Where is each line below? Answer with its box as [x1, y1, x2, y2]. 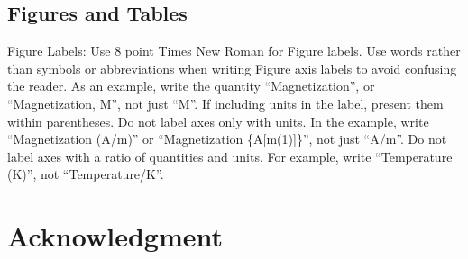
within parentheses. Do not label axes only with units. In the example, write [7, 112, 429, 130]
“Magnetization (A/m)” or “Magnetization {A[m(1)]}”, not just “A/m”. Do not [7, 129, 447, 148]
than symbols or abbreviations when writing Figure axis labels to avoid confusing [7, 58, 457, 77]
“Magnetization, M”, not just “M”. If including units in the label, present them [7, 94, 444, 112]
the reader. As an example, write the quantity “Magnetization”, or [7, 76, 375, 95]
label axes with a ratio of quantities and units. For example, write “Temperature [7, 147, 453, 165]
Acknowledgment [7, 218, 223, 255]
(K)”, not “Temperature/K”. [7, 165, 164, 183]
